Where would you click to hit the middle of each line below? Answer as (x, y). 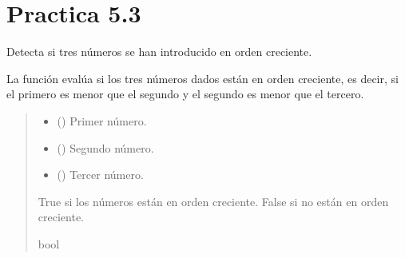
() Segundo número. (105, 147)
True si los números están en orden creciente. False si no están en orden (213, 201)
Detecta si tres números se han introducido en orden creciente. (159, 52)
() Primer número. (102, 120)
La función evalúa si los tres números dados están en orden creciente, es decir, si (202, 78)
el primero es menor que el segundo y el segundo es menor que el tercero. (185, 94)
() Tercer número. (100, 175)
